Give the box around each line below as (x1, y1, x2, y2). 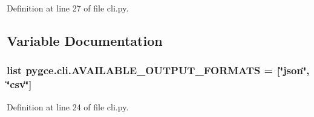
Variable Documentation (7, 31, 163, 49)
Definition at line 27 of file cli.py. (7, 2, 129, 14)
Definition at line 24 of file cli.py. (7, 100, 129, 113)
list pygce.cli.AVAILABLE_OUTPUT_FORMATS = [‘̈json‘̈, (7, 63, 310, 78)
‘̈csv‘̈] (7, 77, 32, 92)
